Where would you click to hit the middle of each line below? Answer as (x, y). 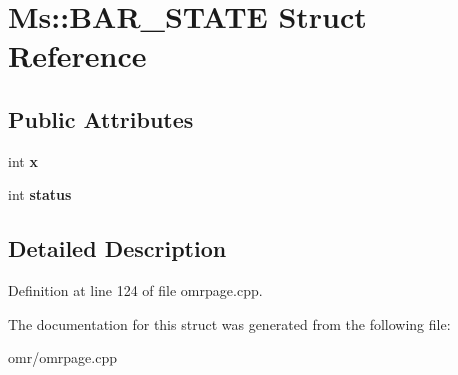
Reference (77, 55)
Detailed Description (117, 248)
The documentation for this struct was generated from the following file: (229, 323)
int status (40, 194)
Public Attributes (101, 118)
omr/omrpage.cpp (62, 357)
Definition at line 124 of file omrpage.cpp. (135, 290)
